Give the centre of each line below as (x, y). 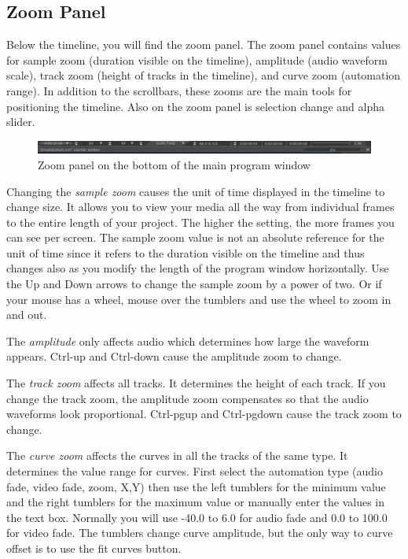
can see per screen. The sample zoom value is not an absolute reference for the (195, 237)
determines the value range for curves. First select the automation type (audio (195, 471)
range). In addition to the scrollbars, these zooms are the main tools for (179, 90)
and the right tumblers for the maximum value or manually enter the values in (196, 502)
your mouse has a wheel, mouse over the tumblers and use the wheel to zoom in (199, 299)
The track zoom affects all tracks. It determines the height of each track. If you (196, 383)
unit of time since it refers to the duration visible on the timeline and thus (186, 252)
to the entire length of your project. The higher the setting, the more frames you (200, 222)
